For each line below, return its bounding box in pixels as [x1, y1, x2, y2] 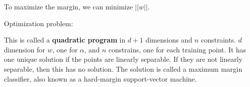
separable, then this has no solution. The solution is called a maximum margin [4, 63, 243, 74]
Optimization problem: [4, 18, 73, 28]
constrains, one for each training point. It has [108, 44, 246, 54]
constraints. [200, 35, 236, 45]
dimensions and [145, 35, 193, 45]
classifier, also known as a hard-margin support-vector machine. [4, 73, 197, 84]
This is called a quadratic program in [4, 35, 126, 45]
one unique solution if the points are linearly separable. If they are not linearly [4, 54, 243, 64]
